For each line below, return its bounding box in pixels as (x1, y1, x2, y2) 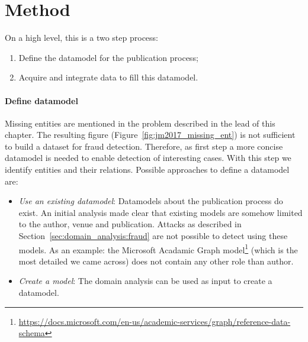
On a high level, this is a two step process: (5, 31, 158, 44)
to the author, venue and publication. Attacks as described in (18, 218, 242, 230)
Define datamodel (5, 94, 78, 107)
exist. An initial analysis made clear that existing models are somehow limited (18, 206, 303, 218)
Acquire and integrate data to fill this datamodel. (18, 71, 198, 83)
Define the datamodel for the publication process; (18, 51, 198, 63)
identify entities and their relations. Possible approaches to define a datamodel (5, 163, 290, 176)
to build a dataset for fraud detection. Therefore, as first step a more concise (5, 140, 283, 152)
